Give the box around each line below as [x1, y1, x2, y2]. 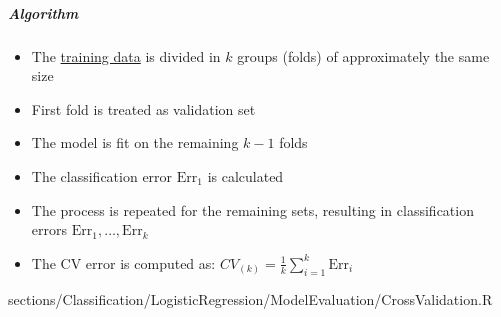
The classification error [31, 165, 173, 186]
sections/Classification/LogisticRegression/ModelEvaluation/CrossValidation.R [8, 288, 493, 309]
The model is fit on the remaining [31, 132, 239, 153]
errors [31, 219, 67, 240]
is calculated [207, 165, 284, 186]
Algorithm [8, 2, 79, 23]
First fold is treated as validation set [31, 98, 256, 119]
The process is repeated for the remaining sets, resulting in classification [31, 199, 474, 220]
